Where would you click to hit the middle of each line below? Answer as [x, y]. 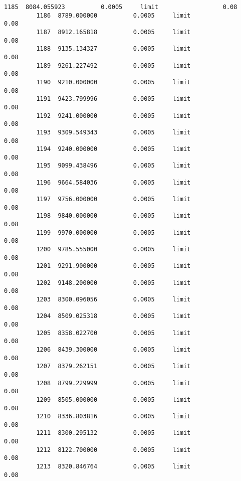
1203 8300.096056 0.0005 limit [113, 299]
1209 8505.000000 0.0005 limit [113, 399]
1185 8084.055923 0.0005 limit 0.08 [121, 7]
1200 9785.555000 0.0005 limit [113, 250]
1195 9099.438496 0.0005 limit [113, 166]
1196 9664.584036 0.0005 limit [113, 182]
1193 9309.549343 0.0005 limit [113, 132]
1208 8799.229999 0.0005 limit [113, 383]
